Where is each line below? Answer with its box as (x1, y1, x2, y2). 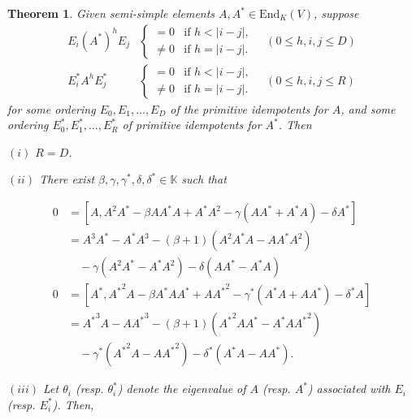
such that (181, 171, 227, 188)
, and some (340, 100, 396, 117)
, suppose (314, 5, 359, 21)
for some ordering (7, 100, 96, 117)
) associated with (307, 380, 391, 397)
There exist (39, 171, 95, 188)
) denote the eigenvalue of (117, 380, 246, 397)
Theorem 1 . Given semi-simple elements (7, 5, 215, 21)
